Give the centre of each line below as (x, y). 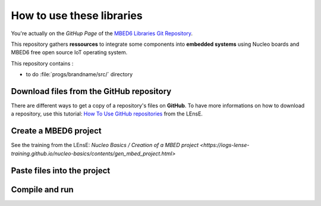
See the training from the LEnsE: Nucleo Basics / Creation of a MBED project (105, 145)
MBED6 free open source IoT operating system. (69, 52)
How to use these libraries (77, 15)
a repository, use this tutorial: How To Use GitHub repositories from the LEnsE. (107, 114)
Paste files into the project (61, 171)
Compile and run (42, 190)
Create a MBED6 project (56, 131)
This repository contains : (42, 63)
